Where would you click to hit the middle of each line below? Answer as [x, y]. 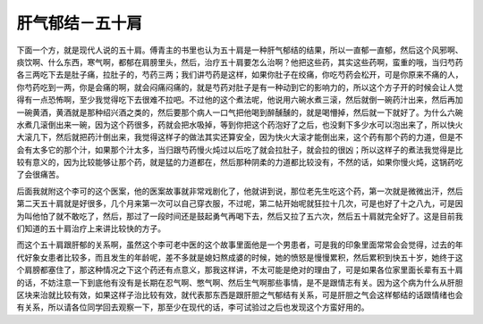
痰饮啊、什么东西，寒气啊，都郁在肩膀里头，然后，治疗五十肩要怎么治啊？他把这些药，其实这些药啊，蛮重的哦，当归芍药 [240, 62]
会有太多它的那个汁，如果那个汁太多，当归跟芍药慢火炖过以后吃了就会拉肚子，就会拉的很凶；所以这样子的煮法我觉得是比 [240, 150]
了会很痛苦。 [40, 175]
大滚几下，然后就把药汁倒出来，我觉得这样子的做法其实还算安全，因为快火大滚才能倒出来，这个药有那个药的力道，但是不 [240, 137]
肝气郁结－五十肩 [80, 23]
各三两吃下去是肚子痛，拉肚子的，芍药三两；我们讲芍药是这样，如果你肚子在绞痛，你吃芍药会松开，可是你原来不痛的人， [240, 75]
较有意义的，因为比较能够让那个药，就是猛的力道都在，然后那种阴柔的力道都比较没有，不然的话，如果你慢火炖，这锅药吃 [240, 162]
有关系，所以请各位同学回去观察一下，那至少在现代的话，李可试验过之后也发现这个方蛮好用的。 [193, 307]
